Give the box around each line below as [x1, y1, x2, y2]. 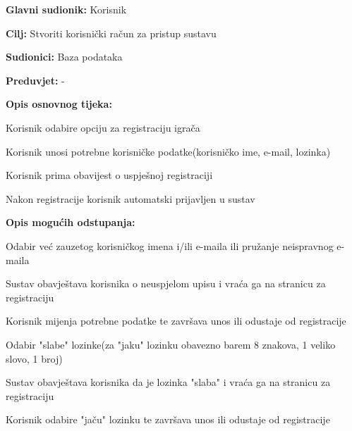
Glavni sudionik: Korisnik [6, 2, 127, 16]
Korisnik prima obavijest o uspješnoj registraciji [6, 168, 213, 182]
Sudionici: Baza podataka [6, 49, 123, 64]
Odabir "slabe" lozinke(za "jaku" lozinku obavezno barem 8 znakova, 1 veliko [6, 337, 336, 351]
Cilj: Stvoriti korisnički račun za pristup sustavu [6, 25, 217, 40]
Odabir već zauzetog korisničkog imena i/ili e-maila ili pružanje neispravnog [6, 238, 334, 253]
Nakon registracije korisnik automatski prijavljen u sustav [6, 191, 255, 206]
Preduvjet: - [6, 73, 65, 87]
